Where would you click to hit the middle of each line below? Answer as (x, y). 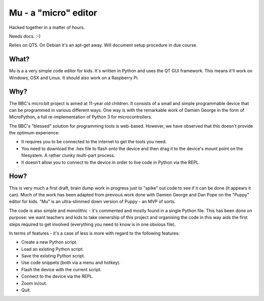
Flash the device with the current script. (61, 269)
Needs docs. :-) (25, 36)
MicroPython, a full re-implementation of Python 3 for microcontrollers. (81, 117)
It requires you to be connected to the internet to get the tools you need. (94, 142)
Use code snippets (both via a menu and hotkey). (71, 263)
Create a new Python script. (49, 242)
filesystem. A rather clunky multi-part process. (68, 155)
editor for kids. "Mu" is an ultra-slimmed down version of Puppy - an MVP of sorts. (92, 202)
